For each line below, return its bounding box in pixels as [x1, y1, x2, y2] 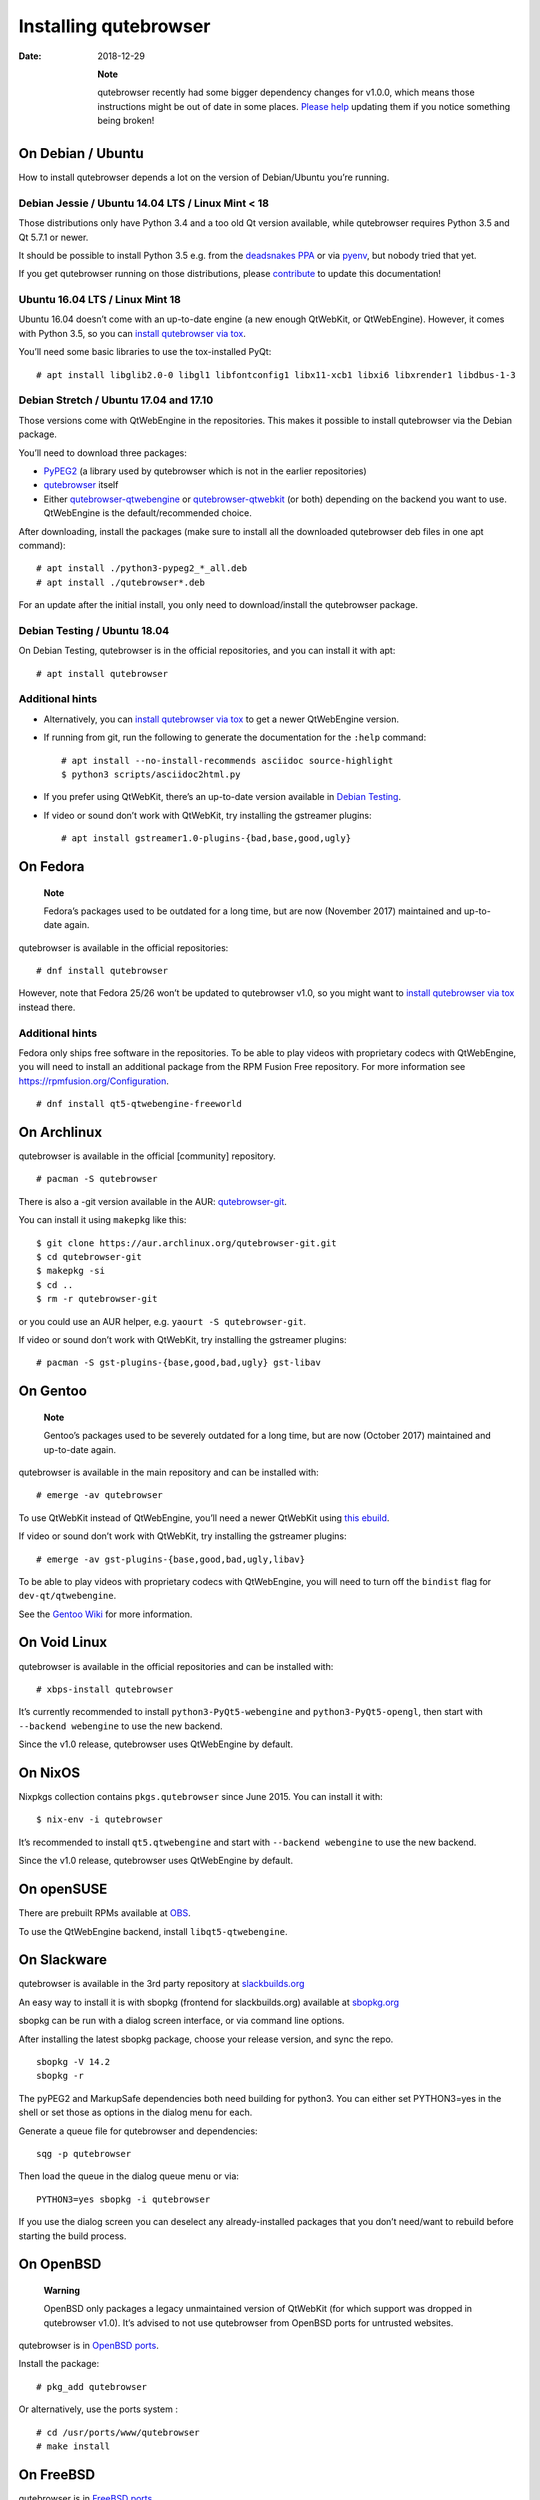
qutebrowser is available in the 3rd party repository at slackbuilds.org [18, 1978, 305, 1990]
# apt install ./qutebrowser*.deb [36, 576, 205, 588]
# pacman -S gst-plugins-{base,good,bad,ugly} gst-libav [36, 1357, 322, 1369]
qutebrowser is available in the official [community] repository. [18, 1150, 277, 1162]
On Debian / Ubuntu [18, 145, 144, 162]
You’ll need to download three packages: [18, 446, 187, 459]
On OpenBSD [18, 2256, 102, 2273]
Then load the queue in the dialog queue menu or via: [18, 2170, 240, 2182]
